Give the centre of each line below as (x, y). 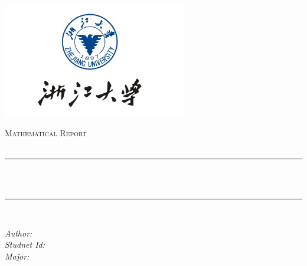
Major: (17, 256)
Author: (19, 233)
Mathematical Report (46, 132)
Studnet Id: (25, 244)
